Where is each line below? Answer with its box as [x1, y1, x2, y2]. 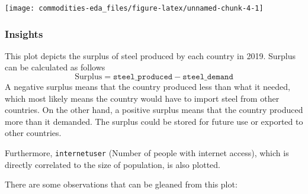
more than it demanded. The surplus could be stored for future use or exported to [5, 115, 303, 127]
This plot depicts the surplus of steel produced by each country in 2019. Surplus [5, 49, 296, 62]
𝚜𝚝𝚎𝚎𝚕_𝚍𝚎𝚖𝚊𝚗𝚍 [182, 73, 233, 82]
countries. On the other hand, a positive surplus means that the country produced [5, 104, 303, 116]
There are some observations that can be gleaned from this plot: [5, 178, 238, 190]
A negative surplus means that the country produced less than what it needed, [5, 80, 290, 93]
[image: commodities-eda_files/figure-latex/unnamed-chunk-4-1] [5, 4, 264, 12]
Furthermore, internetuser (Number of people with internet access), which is [5, 147, 289, 159]
